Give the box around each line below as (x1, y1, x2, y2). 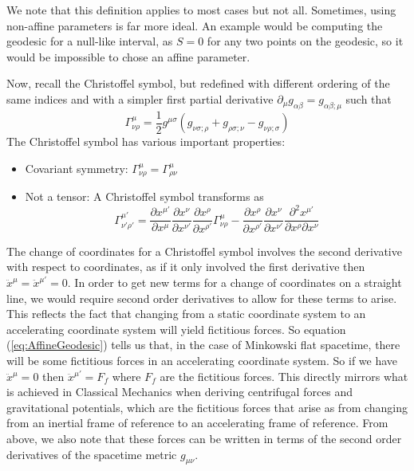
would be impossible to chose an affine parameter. (6, 48, 250, 65)
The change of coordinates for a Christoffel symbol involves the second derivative (6, 242, 402, 259)
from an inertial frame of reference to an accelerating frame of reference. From (6, 414, 388, 431)
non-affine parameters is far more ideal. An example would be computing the (6, 17, 383, 33)
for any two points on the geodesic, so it (207, 33, 404, 49)
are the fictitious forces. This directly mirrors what (160, 367, 408, 384)
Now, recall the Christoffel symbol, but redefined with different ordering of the (6, 75, 390, 92)
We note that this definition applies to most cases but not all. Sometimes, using (6, 2, 396, 18)
